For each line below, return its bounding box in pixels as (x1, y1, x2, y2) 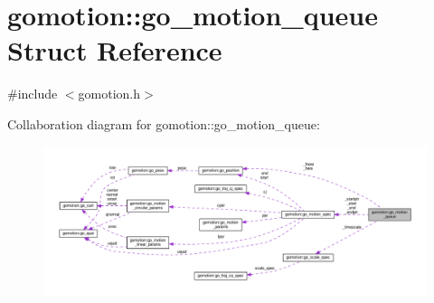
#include (7, 84, 58, 103)
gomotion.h (78, 84, 141, 103)
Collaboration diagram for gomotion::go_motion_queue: (7, 114, 320, 133)
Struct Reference (7, 32, 222, 69)
